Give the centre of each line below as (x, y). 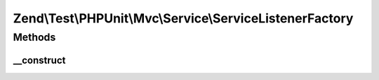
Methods (34, 37)
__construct (39, 60)
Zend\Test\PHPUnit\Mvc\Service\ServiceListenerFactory (183, 18)
